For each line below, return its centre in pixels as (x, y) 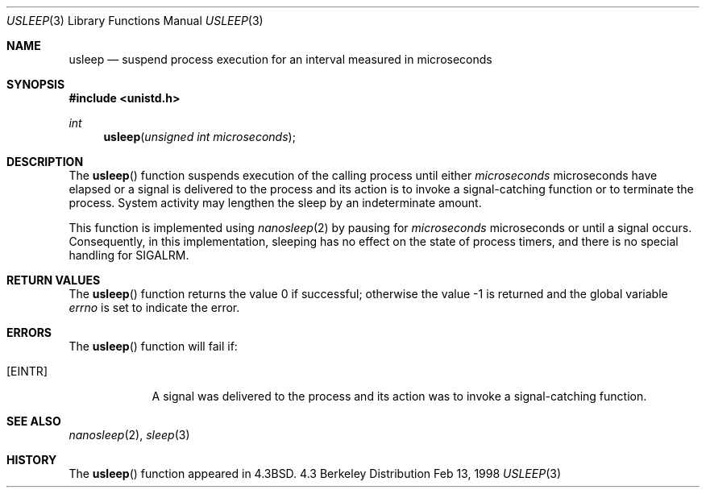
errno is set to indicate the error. (154, 307)
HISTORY (32, 460)
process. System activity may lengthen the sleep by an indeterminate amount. (275, 203)
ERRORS (29, 332)
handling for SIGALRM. (129, 255)
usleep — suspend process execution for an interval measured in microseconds (280, 59)
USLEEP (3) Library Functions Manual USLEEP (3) (135, 21)
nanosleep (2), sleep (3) (129, 435)
